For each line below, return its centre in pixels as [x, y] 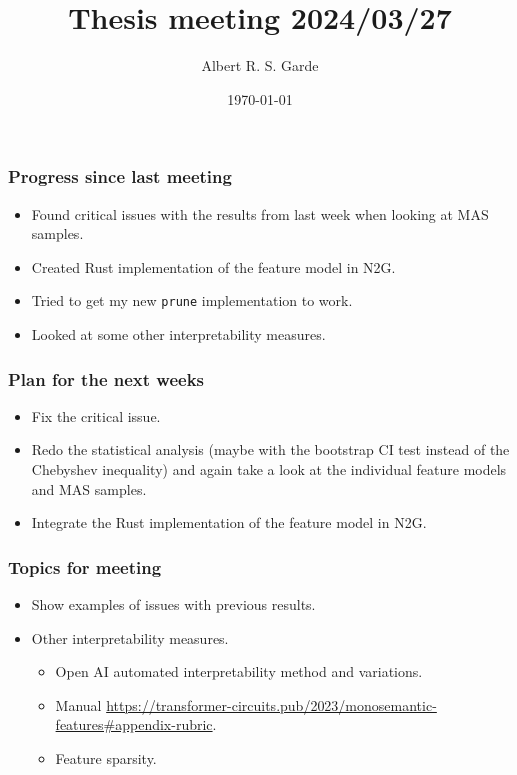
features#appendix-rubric [134, 724]
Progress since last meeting [120, 176]
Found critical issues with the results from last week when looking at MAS [260, 213]
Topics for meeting [85, 566]
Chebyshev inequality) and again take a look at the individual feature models [269, 469]
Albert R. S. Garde [260, 65]
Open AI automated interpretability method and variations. [239, 671]
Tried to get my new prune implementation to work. [192, 300]
